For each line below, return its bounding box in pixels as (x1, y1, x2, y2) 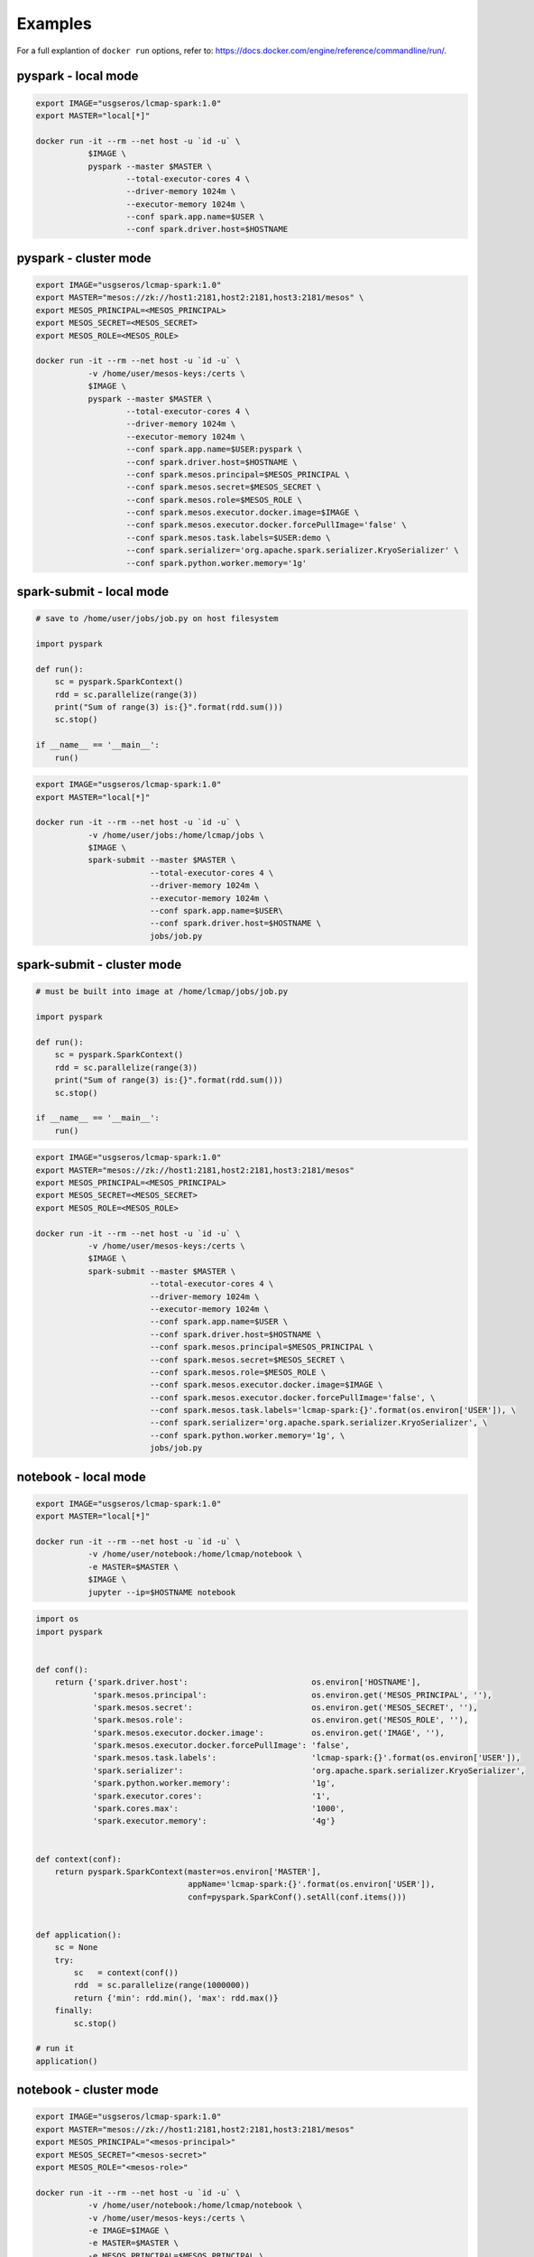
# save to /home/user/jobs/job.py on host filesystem (35, 614, 279, 624)
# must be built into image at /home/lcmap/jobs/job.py (35, 987, 289, 997)
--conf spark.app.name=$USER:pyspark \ (125, 444, 302, 455)
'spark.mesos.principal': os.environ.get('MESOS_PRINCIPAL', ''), (92, 1689, 493, 1700)
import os (35, 1614, 79, 1624)
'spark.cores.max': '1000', (92, 1804, 345, 1814)
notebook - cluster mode (16, 2082, 160, 2098)
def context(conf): (35, 1853, 122, 1864)
